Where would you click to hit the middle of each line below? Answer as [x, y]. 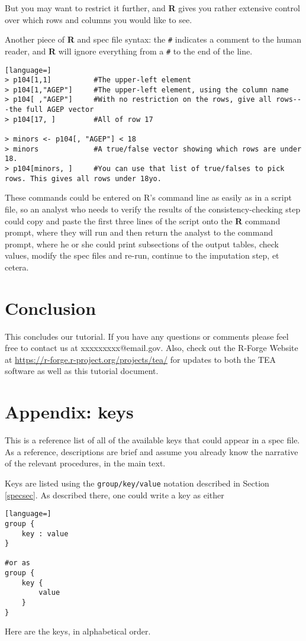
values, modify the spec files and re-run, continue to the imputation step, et [142, 255]
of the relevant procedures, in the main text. [85, 463]
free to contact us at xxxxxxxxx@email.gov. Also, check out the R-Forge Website [152, 348]
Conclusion [51, 307]
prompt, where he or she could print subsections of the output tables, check [142, 244]
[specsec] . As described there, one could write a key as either [115, 495]
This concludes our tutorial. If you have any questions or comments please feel [147, 336]
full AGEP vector [60, 110]
